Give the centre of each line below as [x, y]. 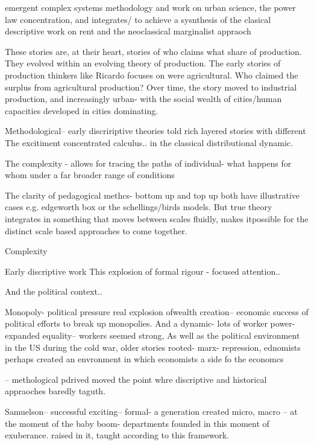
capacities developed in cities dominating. [82, 110]
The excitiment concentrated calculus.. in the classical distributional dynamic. [149, 142]
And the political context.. [54, 291]
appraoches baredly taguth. [55, 391]
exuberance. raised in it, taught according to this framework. [117, 435]
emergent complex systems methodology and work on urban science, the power [150, 7]
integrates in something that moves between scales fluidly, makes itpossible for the [157, 218]
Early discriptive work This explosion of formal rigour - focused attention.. [143, 271]
